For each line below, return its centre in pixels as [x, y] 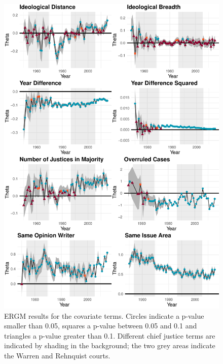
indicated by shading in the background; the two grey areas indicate [110, 345]
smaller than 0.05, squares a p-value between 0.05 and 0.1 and [101, 326]
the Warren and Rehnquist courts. [57, 356]
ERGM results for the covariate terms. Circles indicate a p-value [104, 315]
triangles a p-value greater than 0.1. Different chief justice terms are [110, 335]
